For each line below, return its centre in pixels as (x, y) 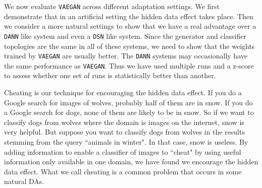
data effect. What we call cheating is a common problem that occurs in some (123, 171)
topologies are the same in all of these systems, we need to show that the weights (129, 46)
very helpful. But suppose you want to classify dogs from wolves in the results (124, 132)
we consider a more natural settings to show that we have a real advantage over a (130, 26)
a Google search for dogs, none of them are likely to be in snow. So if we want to (129, 112)
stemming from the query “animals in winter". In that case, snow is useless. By (126, 141)
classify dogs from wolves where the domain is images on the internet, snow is (124, 122)
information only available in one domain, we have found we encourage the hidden (131, 162)
